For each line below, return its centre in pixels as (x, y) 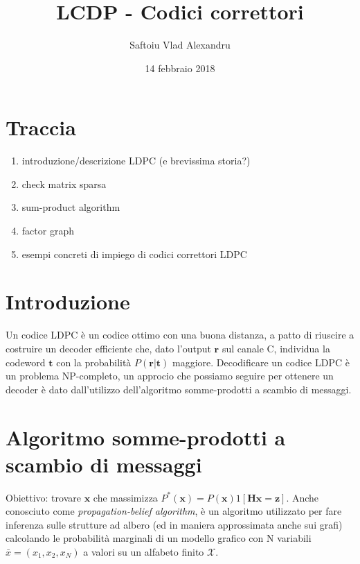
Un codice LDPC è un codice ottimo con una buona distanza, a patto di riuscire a (180, 335)
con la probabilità (94, 362)
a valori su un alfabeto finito (144, 552)
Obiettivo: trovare (43, 497)
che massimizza (125, 497)
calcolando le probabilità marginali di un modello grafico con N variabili (159, 538)
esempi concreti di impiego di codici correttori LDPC (134, 254)
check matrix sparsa (64, 183)
